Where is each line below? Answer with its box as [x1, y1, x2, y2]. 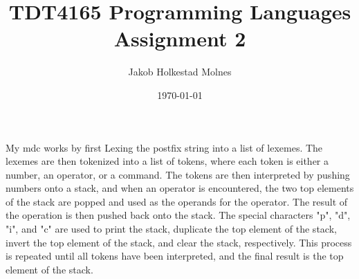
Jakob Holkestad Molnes [128, 64, 232, 79]
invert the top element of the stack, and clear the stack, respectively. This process [6, 235, 352, 249]
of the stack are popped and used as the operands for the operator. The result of [6, 194, 348, 208]
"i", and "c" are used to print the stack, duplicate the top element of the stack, [6, 222, 337, 236]
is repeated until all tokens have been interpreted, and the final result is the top [6, 249, 344, 263]
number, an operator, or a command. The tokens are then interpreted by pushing [6, 167, 350, 181]
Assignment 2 [113, 24, 246, 53]
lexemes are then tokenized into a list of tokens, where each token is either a [6, 154, 329, 168]
